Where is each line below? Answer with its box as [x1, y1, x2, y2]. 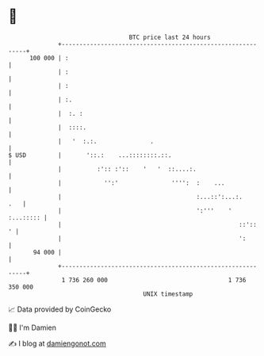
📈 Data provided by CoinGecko [8, 304, 112, 314]
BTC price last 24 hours [128, 33, 212, 41]
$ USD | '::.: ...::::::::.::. [8, 151, 172, 159]
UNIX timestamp [143, 289, 193, 298]
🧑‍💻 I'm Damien [8, 323, 57, 332]
